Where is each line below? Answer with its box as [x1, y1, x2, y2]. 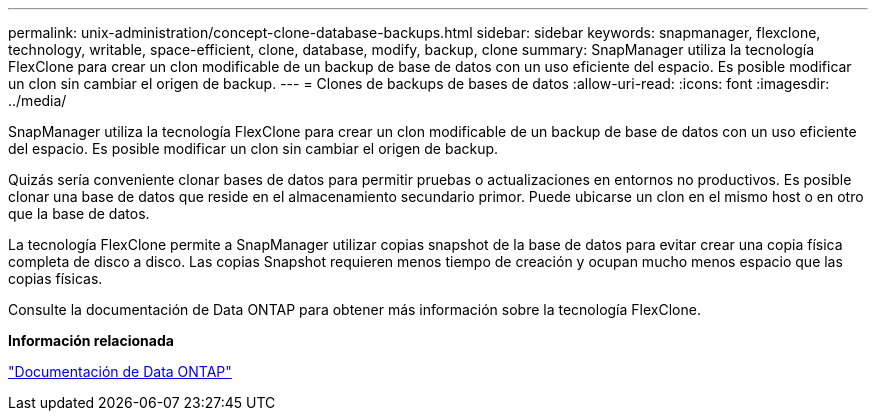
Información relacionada [8, 332, 174, 349]
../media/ [8, 92, 67, 109]
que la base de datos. [8, 205, 150, 222]
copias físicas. [8, 270, 103, 287]
